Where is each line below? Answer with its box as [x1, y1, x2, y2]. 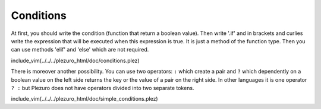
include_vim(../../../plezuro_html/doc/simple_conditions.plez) [11, 95, 158, 102]
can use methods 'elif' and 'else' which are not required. [11, 46, 149, 53]
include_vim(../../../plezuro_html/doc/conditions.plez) [11, 57, 140, 64]
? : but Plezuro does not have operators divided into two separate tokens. [11, 84, 194, 91]
